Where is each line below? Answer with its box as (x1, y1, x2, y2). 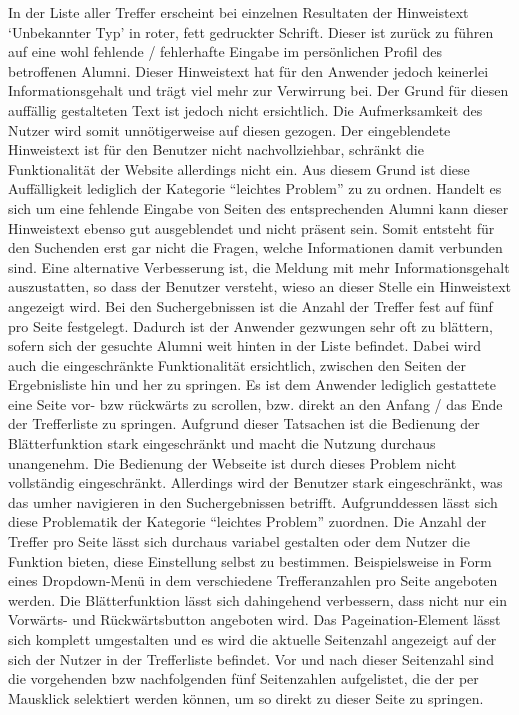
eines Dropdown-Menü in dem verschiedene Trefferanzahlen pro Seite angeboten (8, 570, 498, 591)
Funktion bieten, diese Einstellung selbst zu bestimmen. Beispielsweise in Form (8, 550, 492, 571)
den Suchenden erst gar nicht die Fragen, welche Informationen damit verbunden (8, 237, 503, 258)
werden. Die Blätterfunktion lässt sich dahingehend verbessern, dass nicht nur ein (8, 589, 507, 610)
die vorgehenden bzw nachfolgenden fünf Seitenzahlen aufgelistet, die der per (8, 668, 479, 689)
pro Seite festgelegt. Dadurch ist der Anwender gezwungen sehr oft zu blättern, (8, 315, 493, 336)
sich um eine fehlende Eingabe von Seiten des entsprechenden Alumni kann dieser (8, 197, 509, 218)
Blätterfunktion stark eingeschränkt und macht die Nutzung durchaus (8, 433, 436, 454)
